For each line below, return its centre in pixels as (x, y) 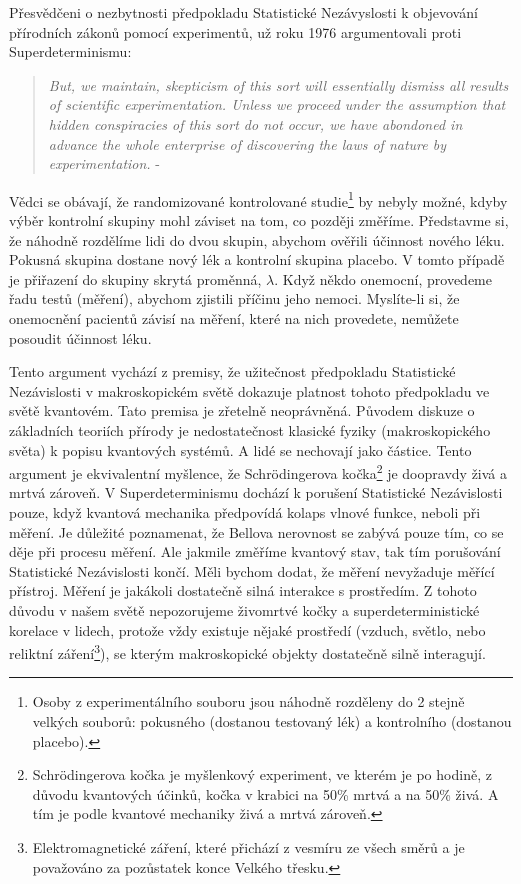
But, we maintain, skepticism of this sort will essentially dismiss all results (278, 84)
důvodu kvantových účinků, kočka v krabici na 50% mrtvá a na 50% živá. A (265, 793)
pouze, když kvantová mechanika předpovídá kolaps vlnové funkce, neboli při (245, 511)
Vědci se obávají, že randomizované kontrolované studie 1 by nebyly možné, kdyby (258, 199)
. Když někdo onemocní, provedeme (383, 278)
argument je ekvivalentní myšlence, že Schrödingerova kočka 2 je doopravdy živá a (258, 471)
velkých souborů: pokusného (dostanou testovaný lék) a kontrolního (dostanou (272, 720)
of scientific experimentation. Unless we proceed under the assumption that (277, 104)
